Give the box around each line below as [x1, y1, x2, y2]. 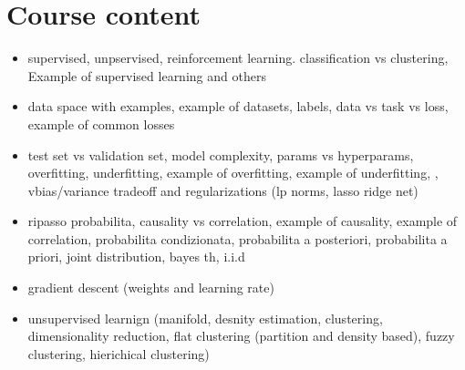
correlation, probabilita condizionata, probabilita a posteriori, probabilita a [27, 229, 448, 248]
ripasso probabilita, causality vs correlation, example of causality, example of [27, 211, 458, 231]
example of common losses [27, 114, 175, 133]
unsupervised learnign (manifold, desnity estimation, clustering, [27, 308, 383, 327]
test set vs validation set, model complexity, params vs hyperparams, [27, 145, 414, 164]
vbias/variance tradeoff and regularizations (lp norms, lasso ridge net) [27, 180, 418, 200]
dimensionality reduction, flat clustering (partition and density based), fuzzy [27, 326, 455, 345]
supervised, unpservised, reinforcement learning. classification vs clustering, [27, 48, 449, 67]
